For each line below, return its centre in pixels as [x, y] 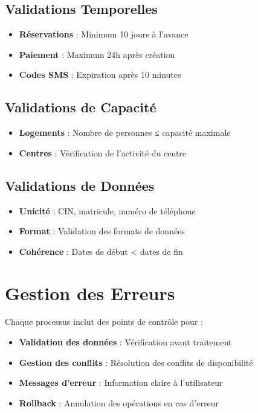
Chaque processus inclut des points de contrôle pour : [104, 322]
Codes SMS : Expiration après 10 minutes [100, 75]
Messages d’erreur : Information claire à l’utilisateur [121, 383]
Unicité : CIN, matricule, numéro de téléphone [107, 210]
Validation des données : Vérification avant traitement [125, 342]
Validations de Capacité [81, 107]
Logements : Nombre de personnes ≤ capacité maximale [125, 133]
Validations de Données [80, 185]
